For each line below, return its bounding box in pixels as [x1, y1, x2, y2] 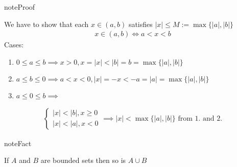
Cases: [4, 39, 24, 50]
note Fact [4, 137, 32, 148]
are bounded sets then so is [40, 155, 126, 165]
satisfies [128, 18, 153, 29]
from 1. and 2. [178, 115, 223, 122]
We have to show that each [4, 18, 89, 29]
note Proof [4, 2, 35, 12]
